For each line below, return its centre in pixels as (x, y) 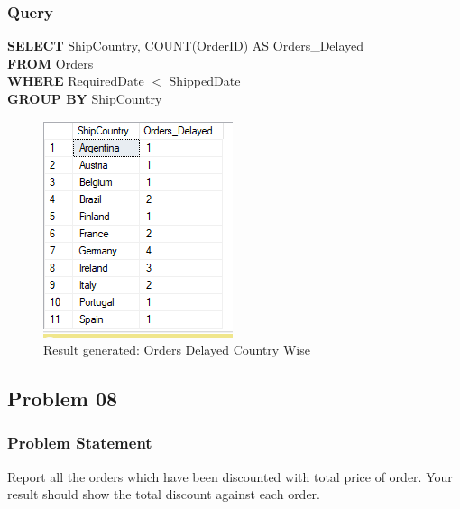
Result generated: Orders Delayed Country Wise (177, 350)
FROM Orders (51, 63)
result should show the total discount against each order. (164, 494)
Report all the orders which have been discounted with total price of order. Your (230, 476)
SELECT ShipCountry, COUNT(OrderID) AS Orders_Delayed (186, 46)
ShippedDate (205, 81)
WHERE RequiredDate (76, 81)
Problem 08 (63, 398)
